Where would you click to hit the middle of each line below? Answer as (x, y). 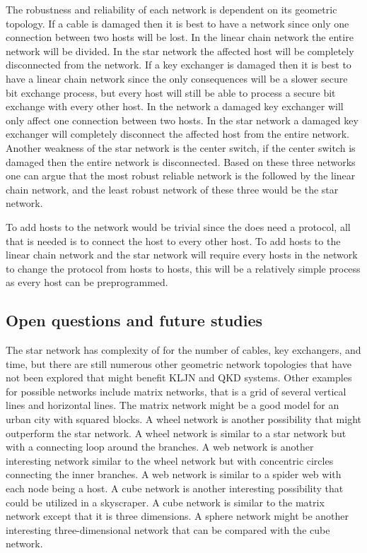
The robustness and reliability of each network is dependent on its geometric (171, 9)
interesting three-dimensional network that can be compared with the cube (168, 529)
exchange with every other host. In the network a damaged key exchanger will (175, 106)
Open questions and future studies (134, 320)
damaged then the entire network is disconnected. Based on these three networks (181, 161)
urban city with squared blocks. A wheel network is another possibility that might (184, 419)
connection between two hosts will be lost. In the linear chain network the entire (180, 37)
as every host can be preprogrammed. (87, 282)
